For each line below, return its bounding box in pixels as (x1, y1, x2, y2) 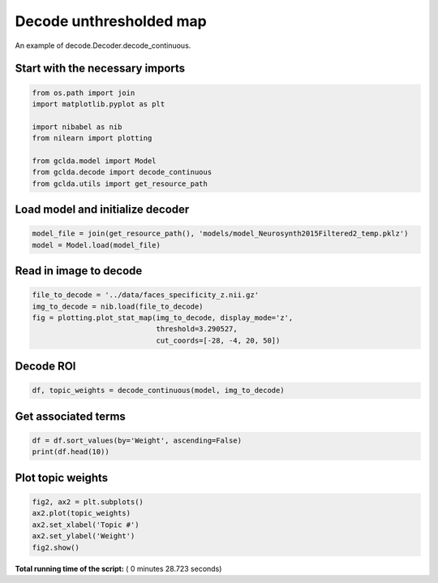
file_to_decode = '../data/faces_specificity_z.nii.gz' (32, 291, 260, 300)
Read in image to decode (15, 264, 143, 278)
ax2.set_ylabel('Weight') (32, 532, 135, 541)
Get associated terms (15, 409, 126, 423)
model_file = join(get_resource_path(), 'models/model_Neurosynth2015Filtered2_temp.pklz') (32, 229, 409, 239)
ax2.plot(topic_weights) (32, 508, 131, 518)
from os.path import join (32, 88, 135, 97)
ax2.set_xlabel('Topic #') (32, 520, 140, 529)
